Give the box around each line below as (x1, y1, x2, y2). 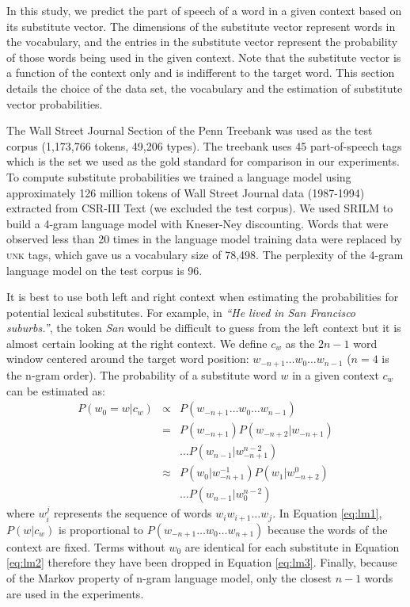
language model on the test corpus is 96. (6, 262, 203, 278)
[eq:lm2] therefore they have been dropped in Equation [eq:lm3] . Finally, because (6, 554, 397, 571)
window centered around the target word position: (6, 350, 249, 367)
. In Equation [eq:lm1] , (272, 505, 382, 521)
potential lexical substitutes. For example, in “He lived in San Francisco (6, 303, 356, 320)
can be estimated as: (6, 382, 105, 399)
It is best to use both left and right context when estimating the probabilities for (6, 288, 399, 305)
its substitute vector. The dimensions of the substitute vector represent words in (6, 17, 396, 34)
